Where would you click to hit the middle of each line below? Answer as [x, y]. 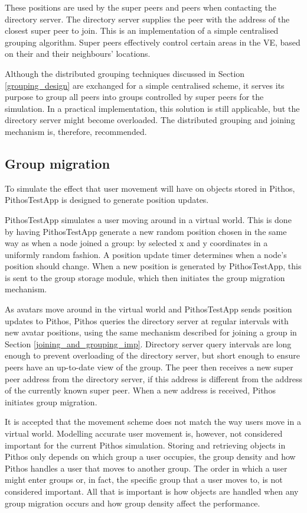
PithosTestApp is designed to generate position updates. [107, 200]
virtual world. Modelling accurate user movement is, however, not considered [144, 433]
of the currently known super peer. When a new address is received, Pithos [140, 390]
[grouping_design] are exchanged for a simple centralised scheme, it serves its [145, 85]
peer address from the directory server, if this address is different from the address [153, 378]
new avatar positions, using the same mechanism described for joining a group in [151, 332]
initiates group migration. [51, 401]
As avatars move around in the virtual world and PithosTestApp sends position [148, 309]
